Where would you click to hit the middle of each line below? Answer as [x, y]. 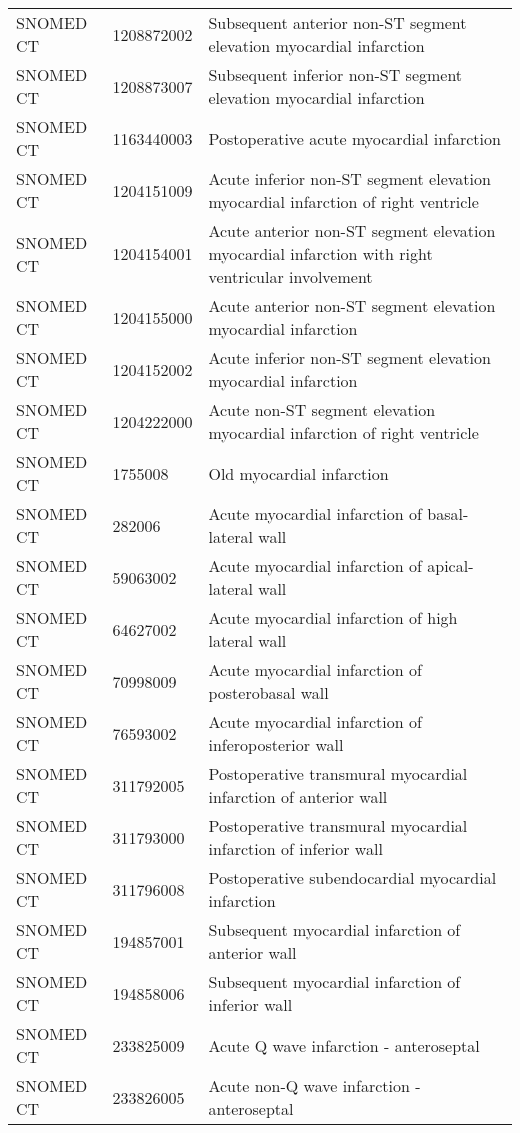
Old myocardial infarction [298, 473]
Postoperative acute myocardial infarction [354, 138]
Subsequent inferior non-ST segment [335, 74]
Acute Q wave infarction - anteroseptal [344, 1045]
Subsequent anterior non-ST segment [337, 22]
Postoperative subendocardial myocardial [352, 877]
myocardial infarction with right [320, 253]
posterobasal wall [268, 692]
